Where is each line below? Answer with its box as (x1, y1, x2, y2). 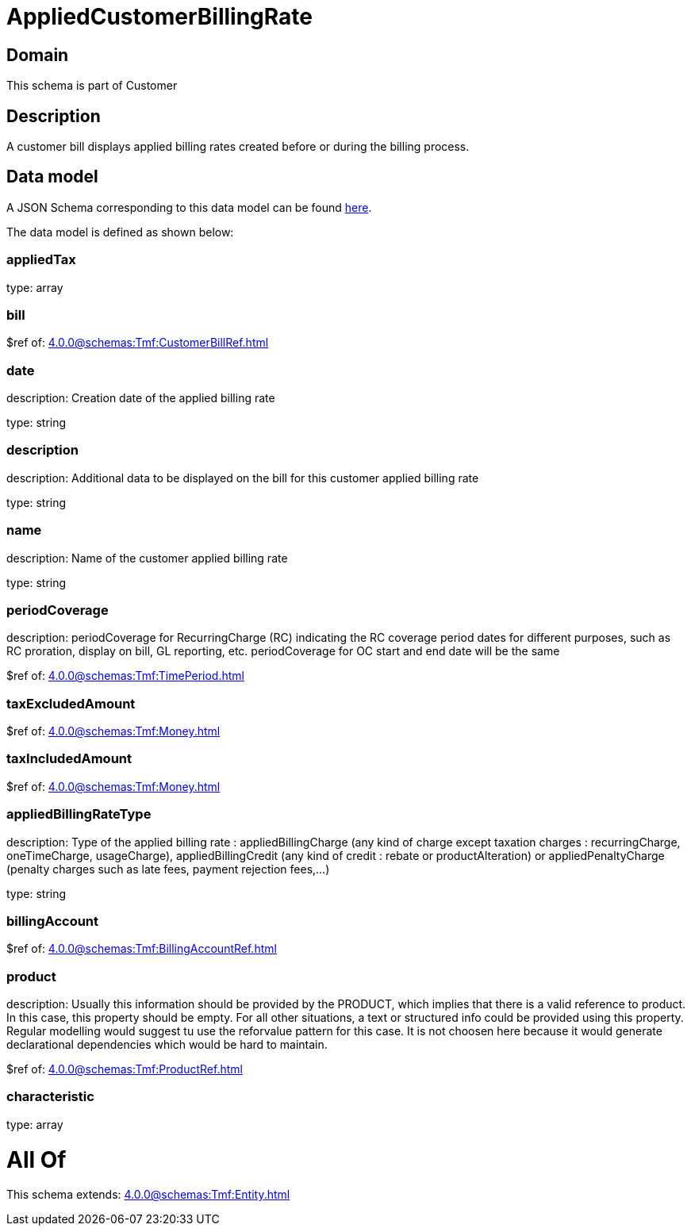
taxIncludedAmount (6, 750, 132, 767)
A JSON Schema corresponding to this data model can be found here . (6, 200, 372, 214)
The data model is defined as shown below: (6, 225, 234, 239)
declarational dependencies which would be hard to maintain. (6, 1038, 328, 1052)
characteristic (6, 1088, 94, 1105)
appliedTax (6, 251, 76, 268)
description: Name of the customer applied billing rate (6, 551, 288, 565)
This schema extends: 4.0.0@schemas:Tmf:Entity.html (6, 1188, 290, 1202)
